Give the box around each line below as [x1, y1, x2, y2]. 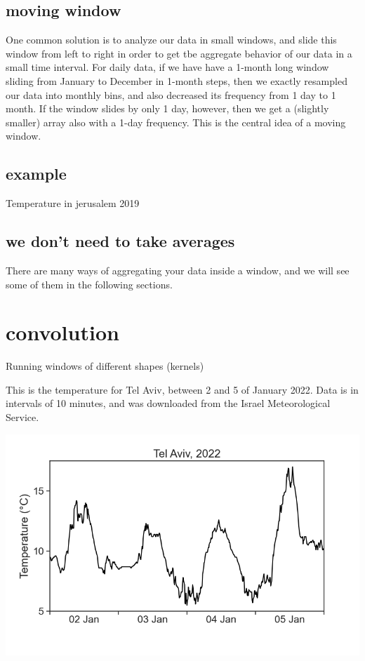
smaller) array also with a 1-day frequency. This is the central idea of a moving [6, 114, 346, 129]
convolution [6, 318, 119, 347]
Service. [6, 410, 39, 425]
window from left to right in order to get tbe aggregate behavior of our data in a [6, 46, 352, 60]
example [6, 163, 67, 185]
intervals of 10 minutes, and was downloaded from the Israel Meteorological [6, 396, 331, 410]
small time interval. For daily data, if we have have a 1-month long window [6, 60, 329, 74]
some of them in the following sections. [6, 276, 173, 291]
